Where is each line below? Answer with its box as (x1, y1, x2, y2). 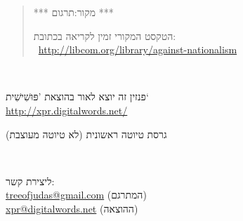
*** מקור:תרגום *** (33, 5, 114, 19)
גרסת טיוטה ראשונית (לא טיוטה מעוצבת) (6, 126, 167, 141)
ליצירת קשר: (6, 173, 55, 188)
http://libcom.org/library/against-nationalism (38, 42, 237, 57)
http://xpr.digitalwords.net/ (6, 102, 128, 117)
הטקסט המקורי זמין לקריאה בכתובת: (33, 28, 176, 43)
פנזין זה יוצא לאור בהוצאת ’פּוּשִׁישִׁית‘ (6, 89, 149, 104)
